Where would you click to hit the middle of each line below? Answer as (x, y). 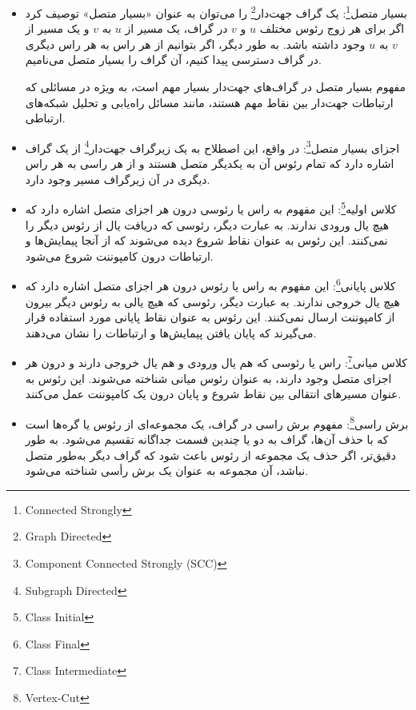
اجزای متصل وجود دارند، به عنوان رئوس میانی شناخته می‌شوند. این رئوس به (208, 378)
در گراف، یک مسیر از (176, 28)
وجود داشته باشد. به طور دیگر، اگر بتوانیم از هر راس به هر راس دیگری (195, 44)
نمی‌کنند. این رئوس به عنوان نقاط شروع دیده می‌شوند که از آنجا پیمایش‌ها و (206, 240)
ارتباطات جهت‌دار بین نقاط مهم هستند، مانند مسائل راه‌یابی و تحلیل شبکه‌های (209, 102)
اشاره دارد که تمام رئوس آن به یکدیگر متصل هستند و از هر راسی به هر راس (210, 164)
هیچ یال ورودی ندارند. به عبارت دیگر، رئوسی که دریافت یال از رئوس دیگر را (207, 224)
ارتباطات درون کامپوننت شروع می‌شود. (119, 255)
